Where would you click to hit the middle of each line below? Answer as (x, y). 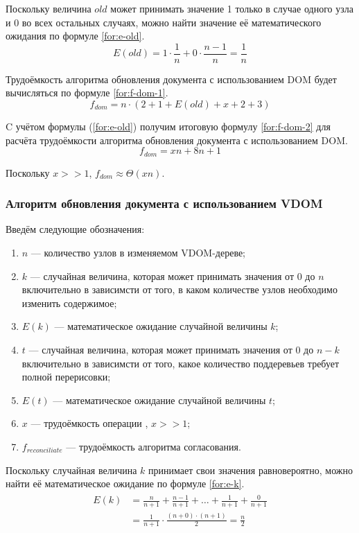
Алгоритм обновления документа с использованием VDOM (164, 203)
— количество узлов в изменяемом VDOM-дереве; (138, 253)
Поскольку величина (49, 8)
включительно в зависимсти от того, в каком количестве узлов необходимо (179, 289)
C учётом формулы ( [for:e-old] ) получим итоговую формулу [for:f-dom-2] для (168, 126)
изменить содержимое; (69, 303)
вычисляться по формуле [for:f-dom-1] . (87, 93)
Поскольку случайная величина (71, 470)
